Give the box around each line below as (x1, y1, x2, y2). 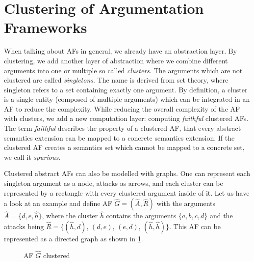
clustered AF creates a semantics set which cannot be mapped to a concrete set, (4, 142, 245, 152)
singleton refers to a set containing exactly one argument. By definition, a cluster (4, 84, 248, 94)
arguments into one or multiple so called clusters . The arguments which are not (4, 65, 243, 75)
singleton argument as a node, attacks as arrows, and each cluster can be (4, 178, 223, 188)
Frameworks (4, 17, 87, 37)
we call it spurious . (4, 151, 61, 162)
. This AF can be (169, 221, 221, 232)
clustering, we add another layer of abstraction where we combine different (4, 55, 228, 65)
